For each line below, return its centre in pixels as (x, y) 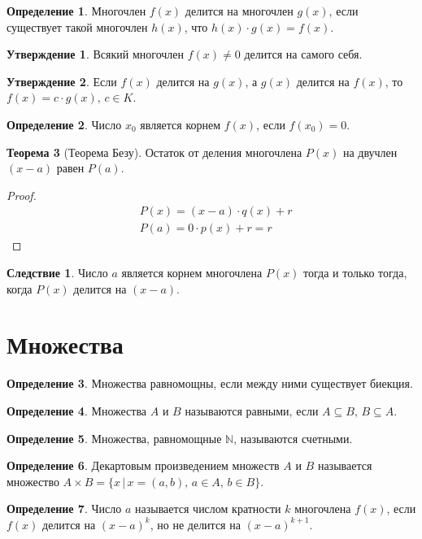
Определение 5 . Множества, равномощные (114, 438)
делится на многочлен (239, 11)
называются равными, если (252, 410)
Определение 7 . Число (64, 509)
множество (33, 481)
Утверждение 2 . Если (62, 81)
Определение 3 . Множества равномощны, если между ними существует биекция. (210, 383)
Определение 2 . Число (64, 124)
